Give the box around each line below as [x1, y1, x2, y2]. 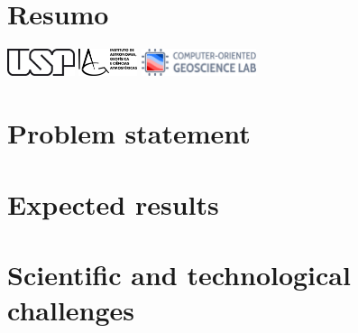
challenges [7, 291, 135, 328]
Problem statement [7, 115, 251, 152]
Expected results [7, 185, 219, 222]
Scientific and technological [7, 255, 351, 292]
